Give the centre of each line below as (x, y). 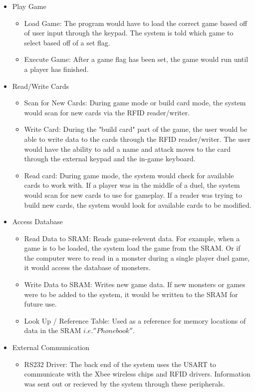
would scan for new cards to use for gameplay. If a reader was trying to (133, 195)
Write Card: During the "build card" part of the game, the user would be (136, 129)
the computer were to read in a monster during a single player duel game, (137, 257)
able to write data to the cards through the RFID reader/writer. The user (137, 139)
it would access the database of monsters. (87, 267)
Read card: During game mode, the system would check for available (129, 175)
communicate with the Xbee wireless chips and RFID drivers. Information (137, 374)
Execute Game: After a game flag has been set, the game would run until (136, 59)
